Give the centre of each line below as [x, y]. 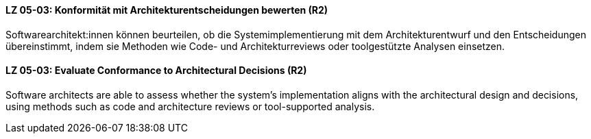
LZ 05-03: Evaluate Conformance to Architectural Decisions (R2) [156, 71]
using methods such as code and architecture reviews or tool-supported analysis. [190, 106]
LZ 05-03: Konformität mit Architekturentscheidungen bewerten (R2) [167, 10]
